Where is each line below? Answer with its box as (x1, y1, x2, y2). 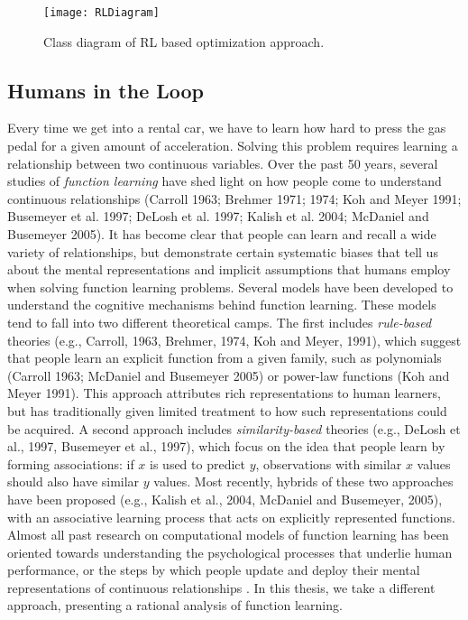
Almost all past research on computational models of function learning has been (7, 525, 449, 544)
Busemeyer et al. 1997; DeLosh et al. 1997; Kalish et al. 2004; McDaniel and (7, 207, 429, 226)
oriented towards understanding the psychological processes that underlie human (7, 542, 453, 561)
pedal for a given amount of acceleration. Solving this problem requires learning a (7, 136, 458, 155)
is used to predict (150, 454, 245, 473)
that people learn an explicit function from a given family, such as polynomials (7, 348, 442, 367)
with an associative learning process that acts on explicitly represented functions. (7, 507, 455, 526)
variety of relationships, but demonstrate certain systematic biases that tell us (7, 242, 438, 261)
